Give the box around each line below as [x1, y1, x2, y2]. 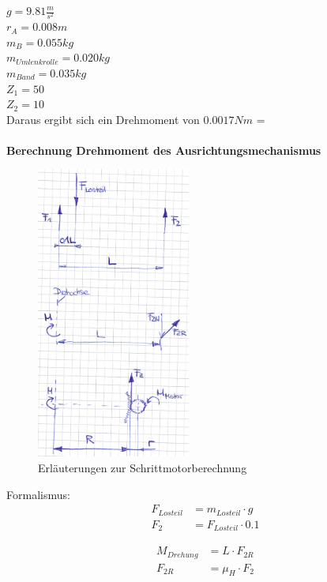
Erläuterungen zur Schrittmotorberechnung [38, 459, 247, 475]
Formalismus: [6, 486, 70, 502]
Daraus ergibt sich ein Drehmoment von [6, 111, 200, 127]
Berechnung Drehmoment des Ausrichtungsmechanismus [6, 141, 321, 158]
